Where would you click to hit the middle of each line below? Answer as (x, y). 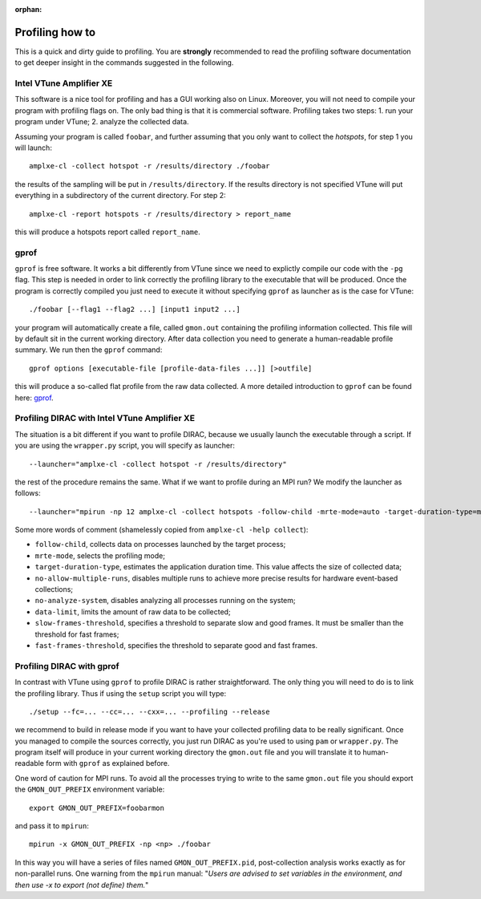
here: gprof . (34, 398)
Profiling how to (55, 32)
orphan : (28, 9)
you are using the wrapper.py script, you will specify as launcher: (125, 446)
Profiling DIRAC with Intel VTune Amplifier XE (105, 419)
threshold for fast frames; (77, 634)
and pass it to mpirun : (52, 826)
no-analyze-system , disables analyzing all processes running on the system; (165, 601)
